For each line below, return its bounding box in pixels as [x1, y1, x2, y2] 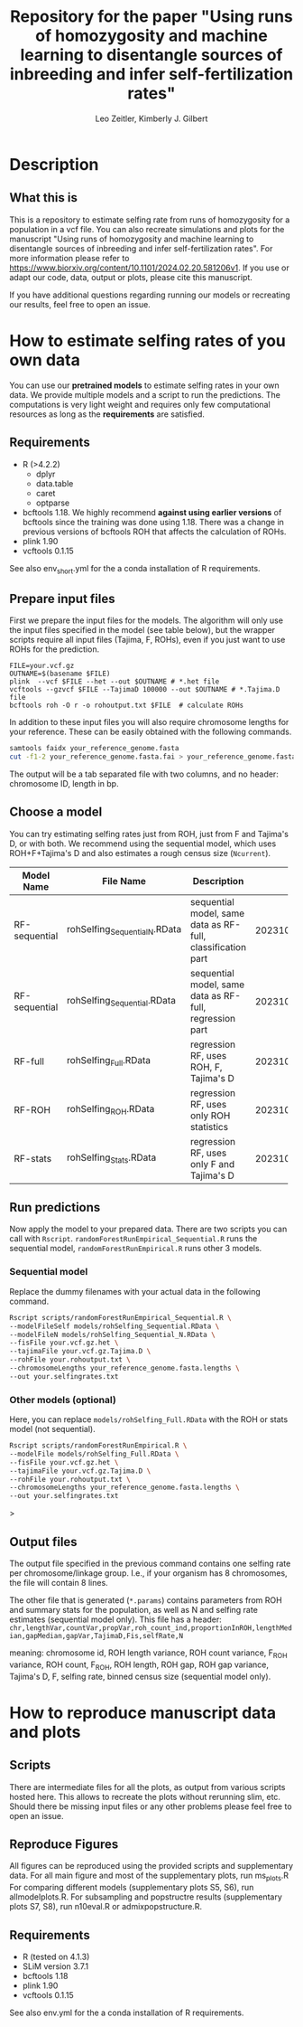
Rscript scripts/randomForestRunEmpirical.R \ [9, 1441, 188, 1450]
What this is [9, 190, 78, 205]
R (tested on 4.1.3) [22, 1951, 90, 1963]
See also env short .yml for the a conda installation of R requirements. [9, 562, 261, 576]
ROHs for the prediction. [9, 644, 100, 655]
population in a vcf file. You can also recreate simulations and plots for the [9, 223, 285, 234]
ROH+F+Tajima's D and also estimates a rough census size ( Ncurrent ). [9, 847, 271, 858]
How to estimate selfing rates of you [9, 330, 287, 351]
